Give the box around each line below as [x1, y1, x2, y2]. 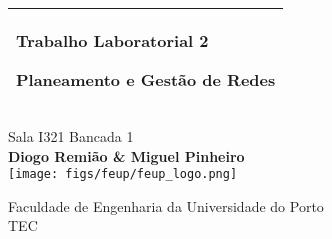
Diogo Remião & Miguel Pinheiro [8, 145, 245, 166]
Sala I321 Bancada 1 [8, 126, 134, 146]
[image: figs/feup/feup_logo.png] [8, 167, 238, 182]
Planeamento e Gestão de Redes [16, 68, 276, 91]
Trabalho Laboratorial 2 [16, 29, 209, 52]
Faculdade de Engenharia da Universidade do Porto [8, 195, 324, 216]
